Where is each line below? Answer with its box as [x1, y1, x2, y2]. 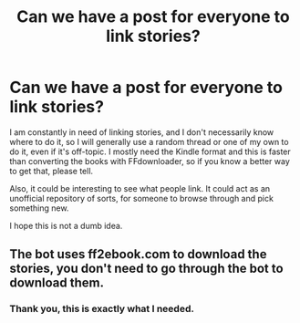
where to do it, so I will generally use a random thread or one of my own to [9, 136, 289, 147]
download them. [9, 276, 105, 291]
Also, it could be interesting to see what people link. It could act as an [9, 182, 271, 193]
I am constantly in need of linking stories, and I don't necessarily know [9, 126, 274, 138]
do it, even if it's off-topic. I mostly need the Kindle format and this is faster [9, 146, 292, 157]
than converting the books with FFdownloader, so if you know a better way [9, 155, 290, 166]
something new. [9, 203, 69, 214]
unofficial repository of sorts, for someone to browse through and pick [9, 193, 274, 203]
